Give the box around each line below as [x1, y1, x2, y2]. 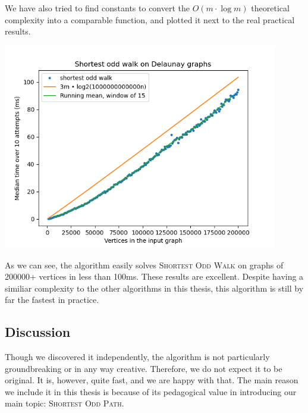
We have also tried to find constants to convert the [5, 2, 190, 14]
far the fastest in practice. [5, 293, 99, 306]
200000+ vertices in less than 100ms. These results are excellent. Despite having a [5, 270, 304, 283]
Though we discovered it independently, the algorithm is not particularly [5, 351, 270, 363]
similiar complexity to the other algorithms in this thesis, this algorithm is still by [5, 281, 304, 294]
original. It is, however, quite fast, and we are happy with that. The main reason [5, 374, 298, 386]
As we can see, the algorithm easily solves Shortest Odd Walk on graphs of [5, 258, 284, 271]
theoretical [251, 2, 290, 14]
